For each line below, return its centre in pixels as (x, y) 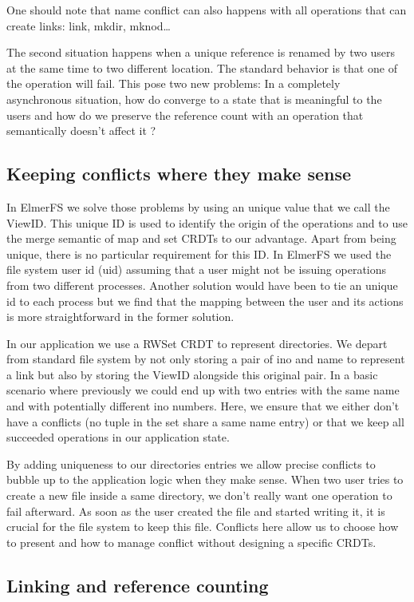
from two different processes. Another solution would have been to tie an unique (202, 285)
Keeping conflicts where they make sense (179, 174)
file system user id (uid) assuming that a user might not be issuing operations (197, 269)
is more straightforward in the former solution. (120, 317)
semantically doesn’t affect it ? (81, 131)
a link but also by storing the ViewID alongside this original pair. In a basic (192, 374)
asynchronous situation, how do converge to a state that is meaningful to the (194, 99)
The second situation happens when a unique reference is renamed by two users (201, 52)
